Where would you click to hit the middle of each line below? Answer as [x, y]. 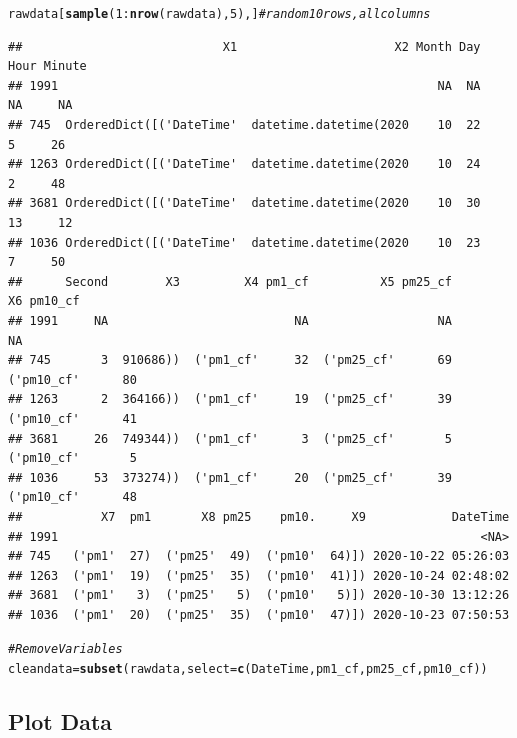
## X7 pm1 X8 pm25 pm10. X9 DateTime [259, 516]
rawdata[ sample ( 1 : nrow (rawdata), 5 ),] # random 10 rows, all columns [219, 14]
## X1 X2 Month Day [244, 46]
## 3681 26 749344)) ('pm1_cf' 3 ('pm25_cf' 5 [230, 438]
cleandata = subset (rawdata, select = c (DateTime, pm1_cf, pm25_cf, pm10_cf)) [248, 669]
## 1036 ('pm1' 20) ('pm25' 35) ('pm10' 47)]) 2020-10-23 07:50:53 [259, 614]
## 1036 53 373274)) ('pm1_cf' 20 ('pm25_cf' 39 [230, 477]
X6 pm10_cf [44, 301]
